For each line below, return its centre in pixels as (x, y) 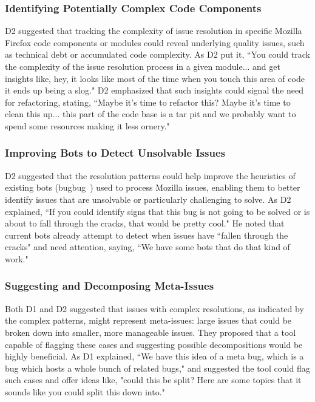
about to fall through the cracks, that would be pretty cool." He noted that (145, 223)
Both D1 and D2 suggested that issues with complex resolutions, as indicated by (154, 308)
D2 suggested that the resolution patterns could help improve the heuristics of (150, 175)
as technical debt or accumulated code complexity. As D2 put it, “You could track (157, 54)
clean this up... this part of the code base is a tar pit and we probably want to (151, 114)
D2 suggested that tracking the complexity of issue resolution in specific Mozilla (154, 31)
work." (17, 258)
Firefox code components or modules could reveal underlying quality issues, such (155, 42)
